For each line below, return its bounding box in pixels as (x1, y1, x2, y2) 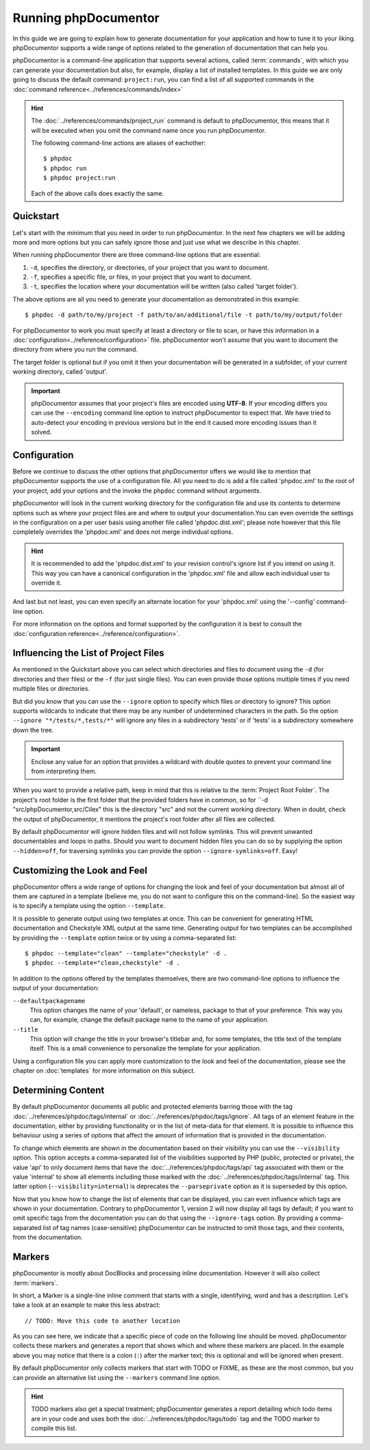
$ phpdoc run (43, 164, 87, 172)
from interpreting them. (31, 767, 97, 775)
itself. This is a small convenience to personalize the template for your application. (29, 1044, 262, 1053)
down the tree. (12, 726, 54, 734)
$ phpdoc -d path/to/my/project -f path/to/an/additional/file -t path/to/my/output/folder (25, 311, 343, 319)
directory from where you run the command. (12, 345, 138, 354)
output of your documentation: (12, 984, 99, 992)
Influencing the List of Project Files (12, 648, 164, 659)
